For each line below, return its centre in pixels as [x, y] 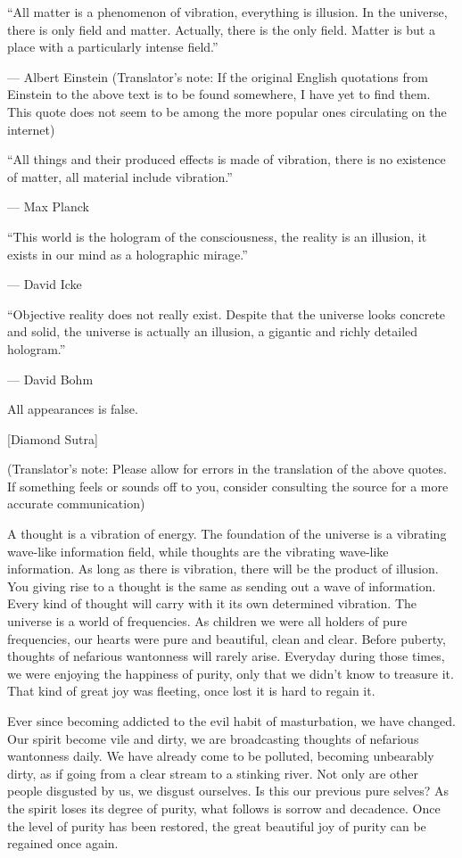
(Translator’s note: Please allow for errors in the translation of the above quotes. [227, 469]
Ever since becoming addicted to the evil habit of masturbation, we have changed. [231, 721]
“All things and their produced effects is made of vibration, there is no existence [227, 159]
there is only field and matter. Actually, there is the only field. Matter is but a [221, 29]
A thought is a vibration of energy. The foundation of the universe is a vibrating [227, 534]
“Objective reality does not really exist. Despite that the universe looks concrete [227, 313]
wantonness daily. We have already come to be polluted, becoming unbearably [221, 756]
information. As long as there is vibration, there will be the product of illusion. [223, 569]
